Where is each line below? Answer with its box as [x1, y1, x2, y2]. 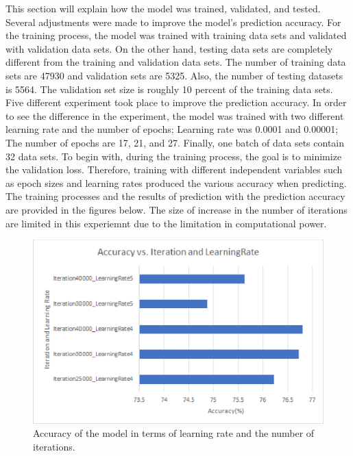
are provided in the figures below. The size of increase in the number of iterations [5, 202, 348, 216]
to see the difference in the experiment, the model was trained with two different [5, 108, 344, 123]
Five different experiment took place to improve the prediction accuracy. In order [5, 95, 347, 110]
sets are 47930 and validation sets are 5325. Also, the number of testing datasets [5, 68, 343, 82]
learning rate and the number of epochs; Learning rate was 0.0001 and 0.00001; [5, 122, 339, 136]
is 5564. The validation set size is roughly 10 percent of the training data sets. [5, 81, 333, 96]
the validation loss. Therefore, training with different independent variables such [5, 162, 343, 177]
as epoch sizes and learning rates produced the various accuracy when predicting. [5, 175, 347, 190]
